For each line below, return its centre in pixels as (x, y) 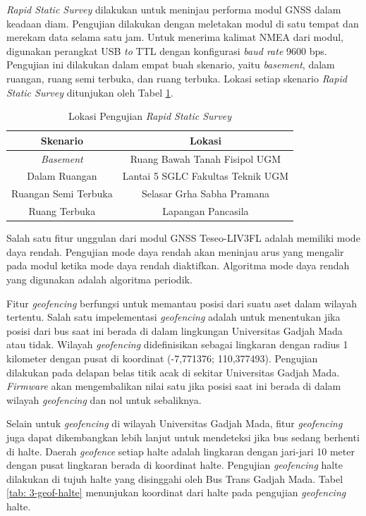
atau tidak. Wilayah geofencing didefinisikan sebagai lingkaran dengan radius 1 (177, 344)
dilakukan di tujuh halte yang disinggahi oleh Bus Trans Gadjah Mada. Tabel (175, 478)
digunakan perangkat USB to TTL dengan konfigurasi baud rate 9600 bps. (167, 50)
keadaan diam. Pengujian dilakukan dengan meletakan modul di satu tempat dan (183, 23)
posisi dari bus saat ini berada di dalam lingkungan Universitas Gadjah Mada (175, 330)
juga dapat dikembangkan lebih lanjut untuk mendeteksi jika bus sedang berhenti (183, 437)
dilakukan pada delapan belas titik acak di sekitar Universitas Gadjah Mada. (173, 372)
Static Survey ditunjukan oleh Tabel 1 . (90, 92)
